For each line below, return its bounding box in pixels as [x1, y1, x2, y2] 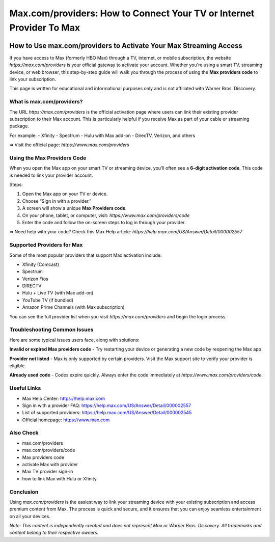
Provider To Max [9, 22, 80, 33]
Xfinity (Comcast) [22, 261, 60, 267]
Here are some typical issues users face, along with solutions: [9, 337, 140, 343]
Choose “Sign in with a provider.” [22, 198, 92, 204]
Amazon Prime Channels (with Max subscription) [22, 304, 125, 310]
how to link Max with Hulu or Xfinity [22, 475, 97, 481]
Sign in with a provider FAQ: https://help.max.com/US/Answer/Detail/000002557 [22, 402, 191, 409]
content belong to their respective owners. [9, 530, 99, 536]
